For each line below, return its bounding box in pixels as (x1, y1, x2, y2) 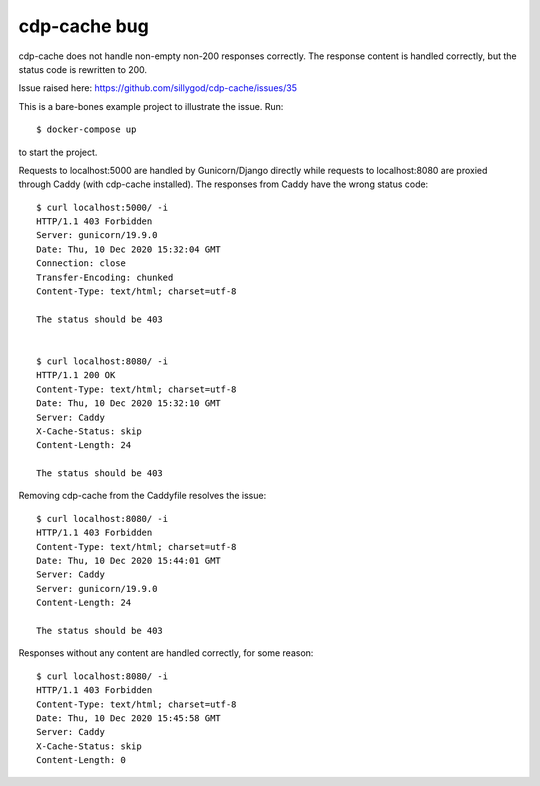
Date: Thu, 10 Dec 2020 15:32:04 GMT (36, 243, 222, 255)
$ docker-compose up (36, 124, 137, 135)
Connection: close (36, 258, 127, 269)
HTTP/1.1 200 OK (36, 370, 116, 381)
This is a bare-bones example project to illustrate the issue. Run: (18, 100, 284, 112)
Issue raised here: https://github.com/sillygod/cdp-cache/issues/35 (18, 82, 297, 94)
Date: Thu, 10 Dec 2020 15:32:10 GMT (36, 398, 222, 409)
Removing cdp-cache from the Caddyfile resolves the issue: (18, 490, 267, 502)
